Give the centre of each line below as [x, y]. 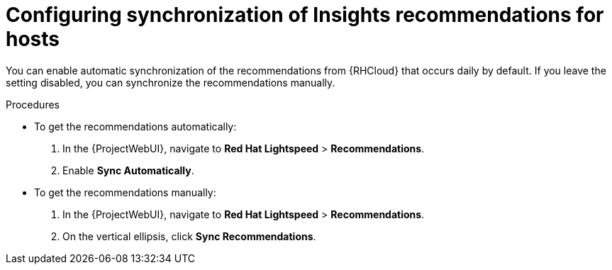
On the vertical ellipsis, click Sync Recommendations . [189, 236]
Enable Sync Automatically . [128, 170]
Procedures [33, 104]
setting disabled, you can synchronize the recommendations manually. [171, 82]
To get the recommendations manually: [125, 192]
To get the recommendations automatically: [135, 126]
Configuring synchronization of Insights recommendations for [305, 15]
